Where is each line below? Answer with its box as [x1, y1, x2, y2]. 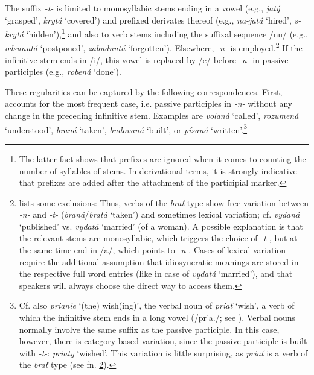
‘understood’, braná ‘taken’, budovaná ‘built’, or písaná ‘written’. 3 [5, 121, 248, 136]
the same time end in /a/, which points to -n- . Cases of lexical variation [19, 244, 286, 256]
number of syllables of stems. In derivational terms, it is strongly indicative [19, 164, 297, 177]
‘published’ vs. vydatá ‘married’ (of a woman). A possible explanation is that [19, 219, 303, 232]
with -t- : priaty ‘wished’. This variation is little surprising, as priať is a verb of [19, 346, 308, 359]
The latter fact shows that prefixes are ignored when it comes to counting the [19, 152, 306, 165]
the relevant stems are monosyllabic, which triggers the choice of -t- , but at [19, 232, 298, 244]
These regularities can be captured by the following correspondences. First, [5, 85, 283, 98]
